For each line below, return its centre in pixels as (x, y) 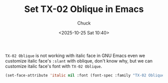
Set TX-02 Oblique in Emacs (84, 9)
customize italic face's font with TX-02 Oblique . (54, 66)
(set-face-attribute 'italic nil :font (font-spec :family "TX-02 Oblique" (86, 75)
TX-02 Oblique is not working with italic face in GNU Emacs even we (75, 55)
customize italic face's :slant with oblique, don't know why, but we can (79, 60)
